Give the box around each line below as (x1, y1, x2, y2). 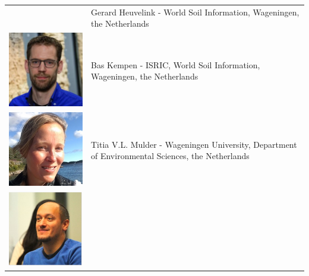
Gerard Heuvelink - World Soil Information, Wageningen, (90, 5, 299, 18)
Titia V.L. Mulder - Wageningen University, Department (90, 138, 297, 150)
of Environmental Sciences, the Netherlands (90, 150, 250, 162)
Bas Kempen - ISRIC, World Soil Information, (90, 58, 260, 71)
